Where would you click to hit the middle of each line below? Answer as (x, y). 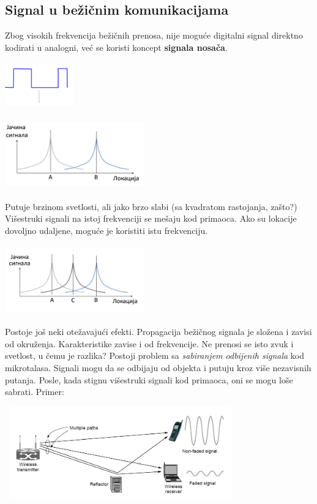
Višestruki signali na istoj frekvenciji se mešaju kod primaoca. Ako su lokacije (151, 218)
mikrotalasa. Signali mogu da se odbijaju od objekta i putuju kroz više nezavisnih (158, 368)
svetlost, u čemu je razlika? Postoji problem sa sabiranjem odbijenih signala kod (155, 355)
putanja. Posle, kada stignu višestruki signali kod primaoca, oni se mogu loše (149, 379)
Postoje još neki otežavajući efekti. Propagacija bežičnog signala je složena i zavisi (158, 332)
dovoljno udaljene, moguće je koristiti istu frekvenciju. (106, 230)
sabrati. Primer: (35, 392)
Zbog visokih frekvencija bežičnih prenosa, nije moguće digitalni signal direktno (154, 35)
